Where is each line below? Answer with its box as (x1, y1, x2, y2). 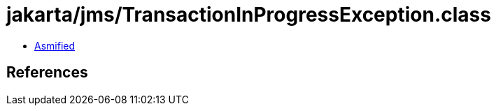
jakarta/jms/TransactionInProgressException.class (6, 3, 491, 27)
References (6, 64, 88, 82)
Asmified (34, 39, 76, 52)
